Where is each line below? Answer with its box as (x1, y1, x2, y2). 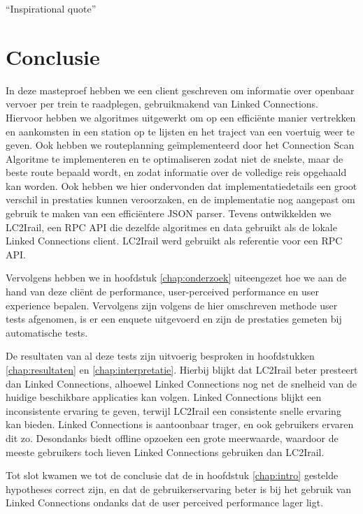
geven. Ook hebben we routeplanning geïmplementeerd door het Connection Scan (6, 138, 355, 152)
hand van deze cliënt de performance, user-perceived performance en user (6, 284, 320, 299)
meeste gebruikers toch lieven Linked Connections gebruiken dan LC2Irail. (6, 444, 325, 459)
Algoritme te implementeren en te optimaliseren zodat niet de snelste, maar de (6, 151, 343, 166)
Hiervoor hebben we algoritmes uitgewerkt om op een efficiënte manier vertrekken (6, 110, 356, 124)
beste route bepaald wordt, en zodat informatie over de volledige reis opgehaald (6, 165, 347, 179)
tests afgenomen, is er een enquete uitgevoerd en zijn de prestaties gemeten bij (6, 311, 342, 326)
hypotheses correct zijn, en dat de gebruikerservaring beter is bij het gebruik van (6, 481, 352, 496)
